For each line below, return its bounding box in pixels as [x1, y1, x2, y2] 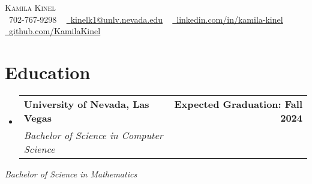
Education [5, 59, 91, 84]
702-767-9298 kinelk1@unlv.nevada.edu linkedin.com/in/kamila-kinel [8, 13, 283, 25]
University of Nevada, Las [23, 96, 149, 111]
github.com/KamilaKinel [9, 25, 101, 37]
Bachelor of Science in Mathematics [5, 167, 137, 180]
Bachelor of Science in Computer [23, 128, 163, 142]
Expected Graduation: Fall [174, 96, 302, 111]
